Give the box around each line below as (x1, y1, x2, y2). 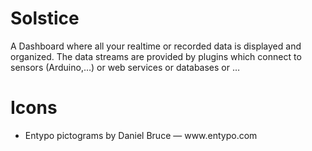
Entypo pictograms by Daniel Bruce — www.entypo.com (24, 129, 258, 141)
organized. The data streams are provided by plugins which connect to (10, 50, 302, 62)
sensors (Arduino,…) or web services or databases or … (10, 61, 241, 73)
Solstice (10, 7, 80, 30)
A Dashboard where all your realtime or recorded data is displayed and (10, 40, 302, 52)
